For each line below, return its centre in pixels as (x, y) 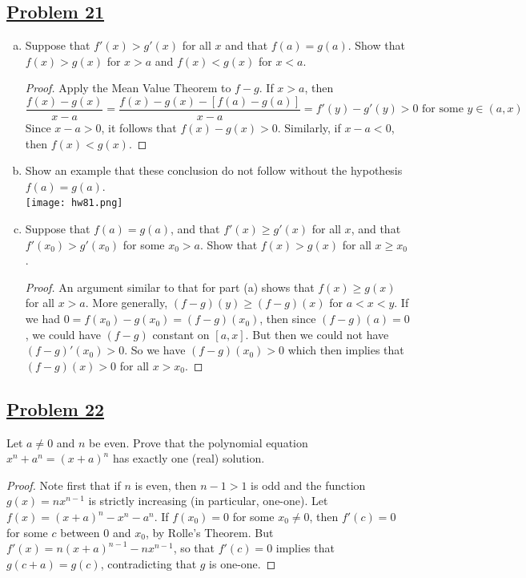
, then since (288, 319)
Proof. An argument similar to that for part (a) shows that (170, 287)
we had (42, 319)
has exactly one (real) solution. (189, 458)
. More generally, (126, 303)
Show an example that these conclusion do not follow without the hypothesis (214, 170)
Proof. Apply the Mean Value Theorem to (128, 88)
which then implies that (346, 350)
